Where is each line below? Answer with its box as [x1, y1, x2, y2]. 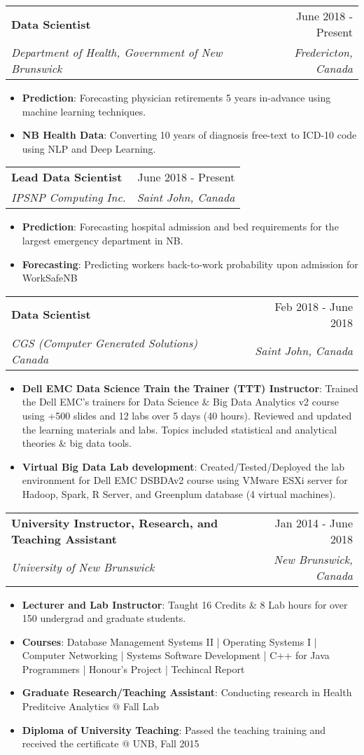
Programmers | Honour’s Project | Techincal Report [22, 661, 245, 676]
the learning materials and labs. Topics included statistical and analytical [22, 422, 337, 436]
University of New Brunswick [11, 559, 155, 575]
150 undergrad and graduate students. [22, 611, 186, 625]
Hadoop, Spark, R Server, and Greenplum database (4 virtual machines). [22, 486, 336, 501]
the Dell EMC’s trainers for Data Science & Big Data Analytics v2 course [22, 394, 339, 409]
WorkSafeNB [22, 270, 78, 285]
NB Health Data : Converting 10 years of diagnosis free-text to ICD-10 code [22, 127, 357, 142]
